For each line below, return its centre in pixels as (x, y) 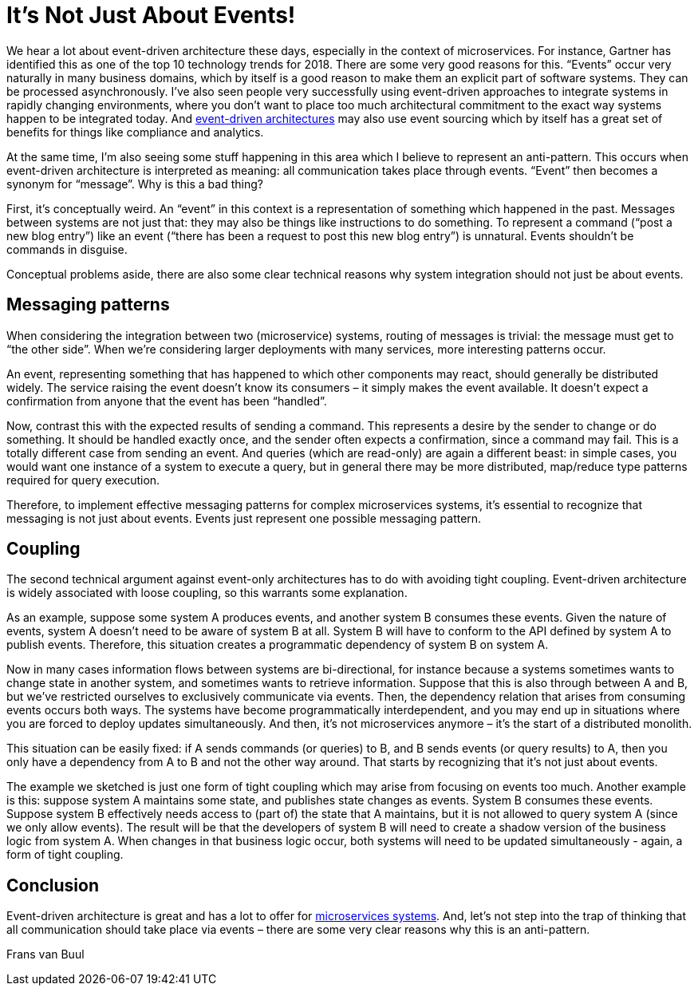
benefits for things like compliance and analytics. (135, 132)
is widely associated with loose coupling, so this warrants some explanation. (207, 593)
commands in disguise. (67, 249)
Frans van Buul (45, 954)
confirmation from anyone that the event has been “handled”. (167, 401)
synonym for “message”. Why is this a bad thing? (135, 184)
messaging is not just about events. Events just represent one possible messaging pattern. (244, 518)
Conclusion (53, 885)
